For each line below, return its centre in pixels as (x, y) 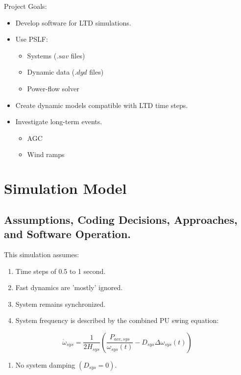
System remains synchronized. (60, 304)
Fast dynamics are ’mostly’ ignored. (69, 287)
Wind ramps (46, 154)
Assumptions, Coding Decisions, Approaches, (121, 219)
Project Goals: (25, 6)
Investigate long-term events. (59, 121)
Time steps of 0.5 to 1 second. (60, 271)
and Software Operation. (68, 234)
